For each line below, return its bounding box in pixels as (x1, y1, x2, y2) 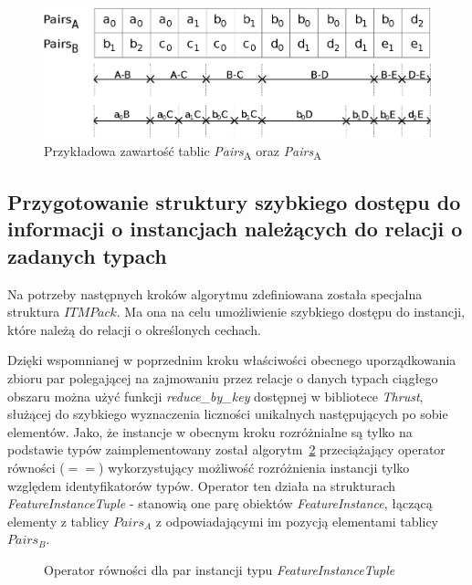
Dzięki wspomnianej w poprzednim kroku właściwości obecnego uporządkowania (7, 350, 456, 370)
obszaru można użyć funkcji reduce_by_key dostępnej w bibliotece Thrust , (7, 386, 424, 405)
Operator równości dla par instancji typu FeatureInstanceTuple (44, 560, 395, 579)
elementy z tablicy (7, 511, 110, 530)
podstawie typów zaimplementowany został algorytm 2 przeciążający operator (7, 440, 446, 459)
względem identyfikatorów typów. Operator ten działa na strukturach (7, 475, 395, 495)
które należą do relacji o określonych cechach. (7, 319, 261, 339)
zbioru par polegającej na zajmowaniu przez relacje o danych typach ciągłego (7, 369, 438, 388)
